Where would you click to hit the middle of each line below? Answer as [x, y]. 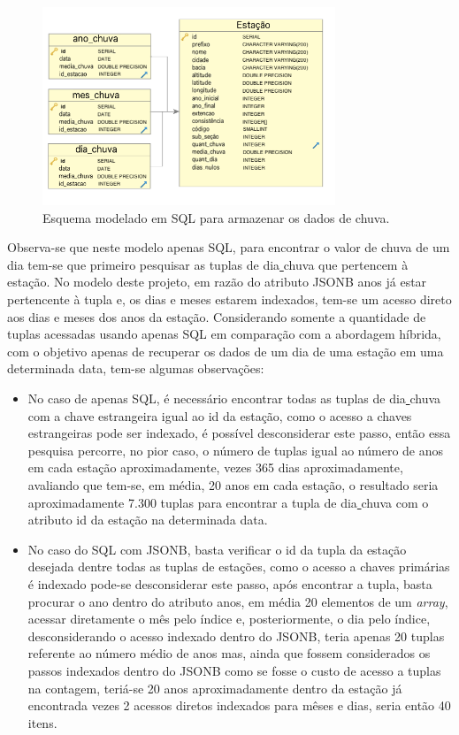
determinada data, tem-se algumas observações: [136, 368]
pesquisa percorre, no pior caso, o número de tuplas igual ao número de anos [236, 450]
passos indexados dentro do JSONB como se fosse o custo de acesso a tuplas [234, 670]
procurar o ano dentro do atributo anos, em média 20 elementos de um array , [238, 601]
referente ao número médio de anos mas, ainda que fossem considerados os [229, 653]
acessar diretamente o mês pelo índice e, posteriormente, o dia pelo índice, [229, 619]
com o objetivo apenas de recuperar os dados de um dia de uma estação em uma [226, 351]
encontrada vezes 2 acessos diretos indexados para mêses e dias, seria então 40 [239, 705]
